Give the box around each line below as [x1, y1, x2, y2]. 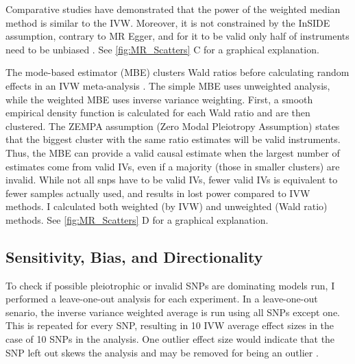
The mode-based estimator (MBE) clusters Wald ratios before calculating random [5, 65, 350, 79]
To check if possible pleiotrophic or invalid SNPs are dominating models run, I [5, 278, 335, 292]
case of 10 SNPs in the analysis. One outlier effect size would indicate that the [5, 332, 335, 346]
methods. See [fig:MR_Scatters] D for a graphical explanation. [5, 212, 269, 226]
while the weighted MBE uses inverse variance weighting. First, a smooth [5, 92, 313, 106]
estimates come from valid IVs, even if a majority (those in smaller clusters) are [5, 159, 340, 173]
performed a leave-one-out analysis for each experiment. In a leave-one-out [5, 291, 318, 306]
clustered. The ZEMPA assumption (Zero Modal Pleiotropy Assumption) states [5, 118, 340, 133]
